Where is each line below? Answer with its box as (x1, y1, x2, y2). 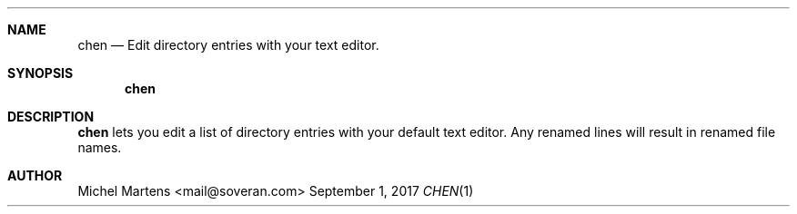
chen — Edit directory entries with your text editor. (77, 37, 379, 53)
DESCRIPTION (7, 109, 95, 124)
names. (77, 140, 122, 155)
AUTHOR (7, 168, 63, 183)
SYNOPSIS (7, 65, 74, 81)
